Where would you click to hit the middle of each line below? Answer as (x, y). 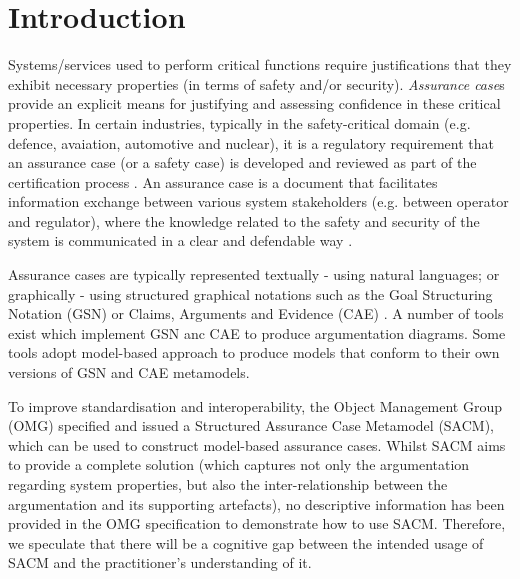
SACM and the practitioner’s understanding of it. (160, 562)
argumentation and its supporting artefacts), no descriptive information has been (256, 503)
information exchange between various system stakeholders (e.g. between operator (258, 201)
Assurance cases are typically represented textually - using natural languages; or (254, 274)
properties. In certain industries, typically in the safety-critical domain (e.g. (239, 122)
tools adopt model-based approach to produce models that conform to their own (254, 352)
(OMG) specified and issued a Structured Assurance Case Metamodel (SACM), (251, 425)
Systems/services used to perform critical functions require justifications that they (260, 64)
